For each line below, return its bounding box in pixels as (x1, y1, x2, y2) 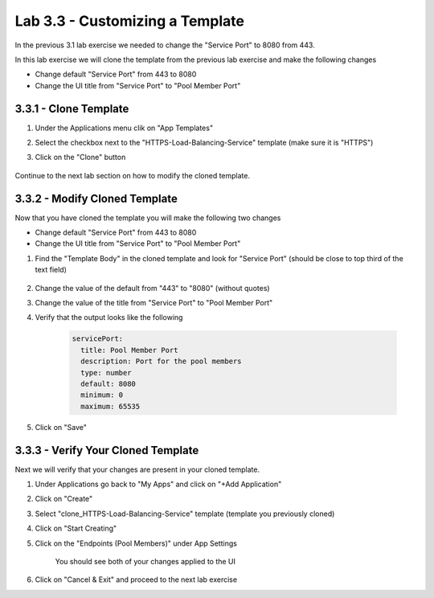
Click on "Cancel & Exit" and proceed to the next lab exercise (35, 575, 237, 584)
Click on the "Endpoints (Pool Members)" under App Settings (35, 539, 237, 548)
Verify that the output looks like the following (35, 313, 183, 322)
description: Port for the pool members (80, 357, 242, 366)
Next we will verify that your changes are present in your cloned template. (14, 465, 260, 474)
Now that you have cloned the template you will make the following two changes (14, 213, 281, 223)
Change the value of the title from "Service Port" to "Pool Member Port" (35, 298, 273, 308)
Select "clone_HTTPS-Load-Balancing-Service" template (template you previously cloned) (35, 509, 335, 518)
